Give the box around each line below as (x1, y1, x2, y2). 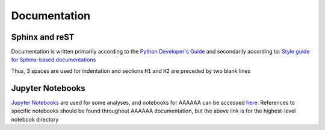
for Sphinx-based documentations (11, 56, 96, 63)
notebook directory (11, 116, 59, 123)
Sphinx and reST (11, 32, 75, 42)
